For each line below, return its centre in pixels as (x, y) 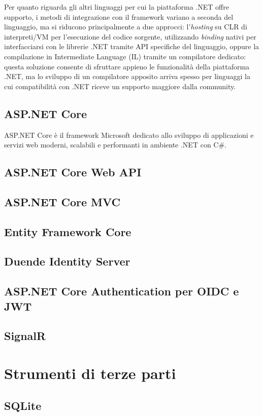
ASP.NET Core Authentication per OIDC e (122, 291)
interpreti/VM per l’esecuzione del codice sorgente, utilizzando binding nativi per (130, 36)
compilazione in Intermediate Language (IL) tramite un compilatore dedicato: (125, 56)
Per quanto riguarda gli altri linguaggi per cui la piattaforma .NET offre (117, 7)
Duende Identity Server (67, 261)
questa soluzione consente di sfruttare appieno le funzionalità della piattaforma (127, 66)
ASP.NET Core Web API (73, 172)
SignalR (25, 336)
